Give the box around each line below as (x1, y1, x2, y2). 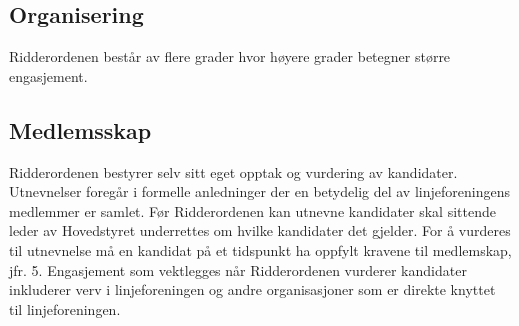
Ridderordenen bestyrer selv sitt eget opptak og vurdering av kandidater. (9, 161, 458, 182)
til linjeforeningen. (9, 298, 121, 319)
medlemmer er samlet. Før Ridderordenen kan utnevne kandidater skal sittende (9, 200, 496, 221)
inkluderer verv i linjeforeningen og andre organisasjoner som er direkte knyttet (9, 279, 496, 300)
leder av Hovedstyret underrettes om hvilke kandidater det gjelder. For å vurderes (9, 220, 511, 241)
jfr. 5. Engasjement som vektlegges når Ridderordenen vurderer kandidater (9, 259, 467, 280)
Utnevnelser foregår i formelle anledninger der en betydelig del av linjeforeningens (9, 181, 510, 202)
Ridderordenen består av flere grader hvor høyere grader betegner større (9, 46, 451, 67)
